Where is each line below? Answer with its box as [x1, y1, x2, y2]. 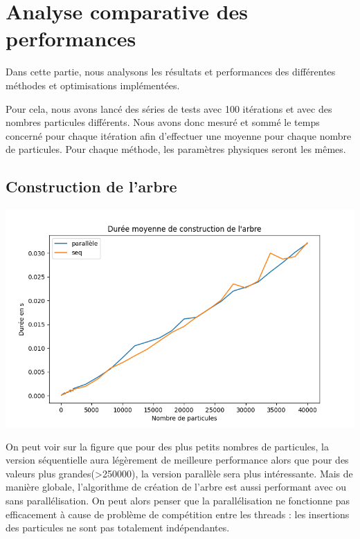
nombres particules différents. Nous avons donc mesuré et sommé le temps [6, 115, 320, 129]
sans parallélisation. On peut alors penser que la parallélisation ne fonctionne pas [6, 493, 350, 508]
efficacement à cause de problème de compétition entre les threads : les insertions [6, 506, 350, 521]
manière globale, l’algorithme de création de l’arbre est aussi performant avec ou [6, 479, 347, 494]
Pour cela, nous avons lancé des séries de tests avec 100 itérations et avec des [6, 101, 332, 116]
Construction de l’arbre [6, 176, 177, 197]
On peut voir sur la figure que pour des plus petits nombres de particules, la [6, 439, 329, 453]
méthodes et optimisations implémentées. [6, 77, 180, 92]
